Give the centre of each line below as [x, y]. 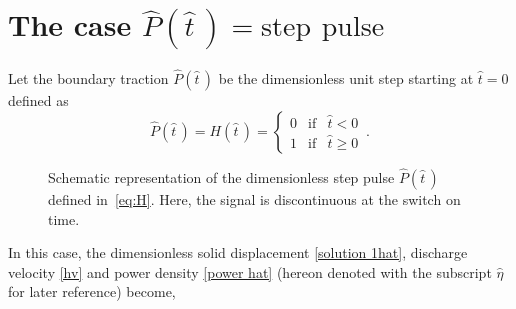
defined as [38, 100]
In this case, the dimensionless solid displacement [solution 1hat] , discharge [238, 252]
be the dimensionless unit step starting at [346, 78]
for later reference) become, [92, 291]
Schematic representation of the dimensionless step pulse [221, 176]
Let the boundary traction [88, 78]
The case [70, 24]
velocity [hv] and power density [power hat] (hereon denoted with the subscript [250, 271]
